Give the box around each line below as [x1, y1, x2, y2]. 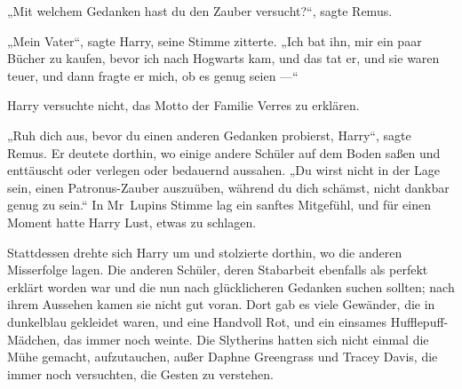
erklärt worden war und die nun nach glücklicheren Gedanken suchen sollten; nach [7, 277, 455, 296]
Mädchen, [7, 329, 60, 348]
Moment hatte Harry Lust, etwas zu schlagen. [7, 212, 257, 231]
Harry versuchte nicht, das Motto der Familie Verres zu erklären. [7, 96, 360, 115]
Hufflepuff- [390, 312, 449, 330]
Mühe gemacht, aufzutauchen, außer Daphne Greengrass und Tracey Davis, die [7, 347, 438, 366]
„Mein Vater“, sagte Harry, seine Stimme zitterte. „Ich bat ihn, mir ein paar [7, 31, 422, 50]
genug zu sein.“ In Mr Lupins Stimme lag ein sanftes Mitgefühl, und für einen [7, 195, 432, 214]
